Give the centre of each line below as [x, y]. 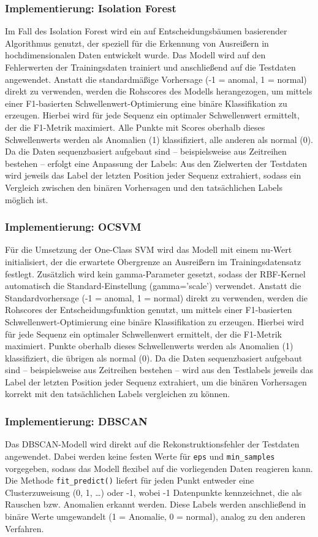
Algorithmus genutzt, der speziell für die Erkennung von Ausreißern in [137, 43]
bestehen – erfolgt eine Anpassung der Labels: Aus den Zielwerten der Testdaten [156, 163]
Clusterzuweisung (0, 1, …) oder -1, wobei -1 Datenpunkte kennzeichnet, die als [153, 492]
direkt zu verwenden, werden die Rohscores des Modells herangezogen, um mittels [159, 91]
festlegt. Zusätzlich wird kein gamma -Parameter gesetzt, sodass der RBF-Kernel [155, 273]
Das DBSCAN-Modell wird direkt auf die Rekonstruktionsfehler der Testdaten [152, 444]
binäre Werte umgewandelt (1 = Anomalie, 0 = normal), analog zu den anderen [155, 516]
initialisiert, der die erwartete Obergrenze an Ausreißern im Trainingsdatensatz [153, 261]
